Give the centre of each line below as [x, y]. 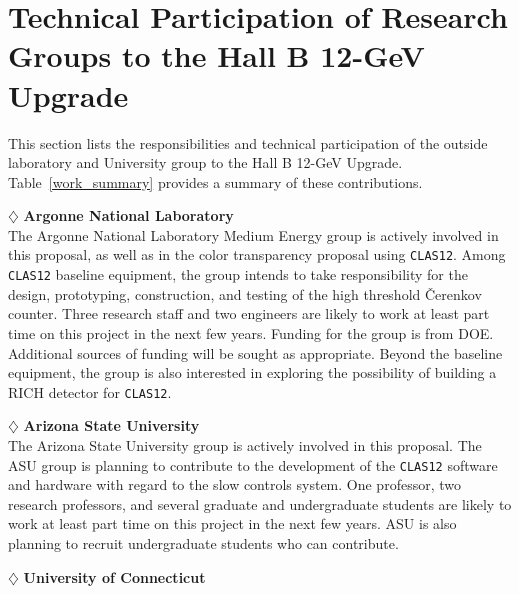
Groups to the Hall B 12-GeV [216, 55]
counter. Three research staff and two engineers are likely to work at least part [249, 313]
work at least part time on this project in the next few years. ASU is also [232, 523]
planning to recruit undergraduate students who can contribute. [203, 543]
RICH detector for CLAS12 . [90, 391]
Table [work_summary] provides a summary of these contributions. [215, 181]
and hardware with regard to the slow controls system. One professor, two [234, 484]
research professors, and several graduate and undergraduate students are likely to [260, 503]
